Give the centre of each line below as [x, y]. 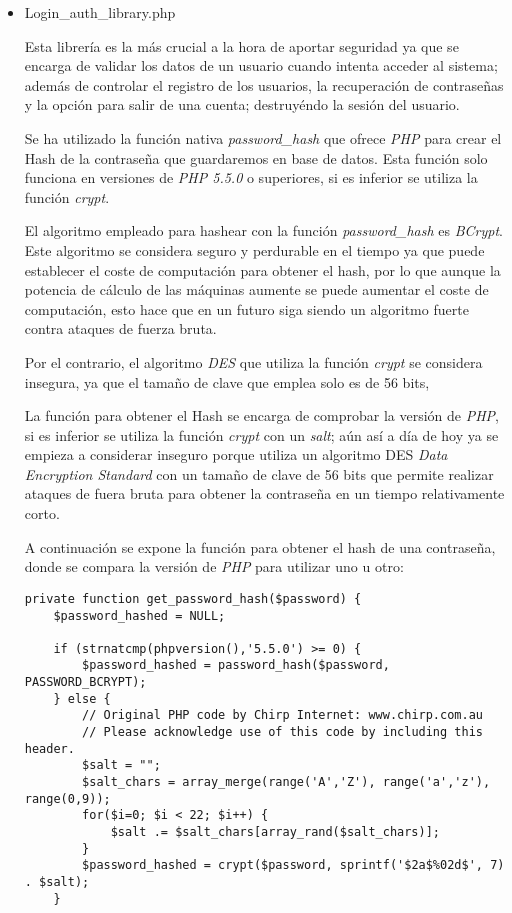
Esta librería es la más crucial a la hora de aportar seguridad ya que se [241, 45]
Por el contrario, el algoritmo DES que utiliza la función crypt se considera [253, 361]
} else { [82, 698]
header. [49, 748]
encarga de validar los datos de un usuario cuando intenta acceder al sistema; [261, 65]
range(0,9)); [67, 798]
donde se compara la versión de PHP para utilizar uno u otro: [214, 566]
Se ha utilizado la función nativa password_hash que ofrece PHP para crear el [263, 137]
